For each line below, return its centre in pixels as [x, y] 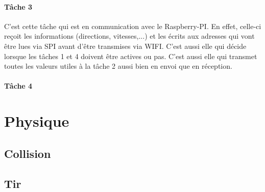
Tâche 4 [18, 86]
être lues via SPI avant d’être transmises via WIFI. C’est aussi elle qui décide [125, 46]
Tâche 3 [18, 6]
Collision [28, 153]
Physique [37, 121]
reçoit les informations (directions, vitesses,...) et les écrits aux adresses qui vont [129, 36]
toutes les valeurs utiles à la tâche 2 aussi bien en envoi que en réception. [118, 66]
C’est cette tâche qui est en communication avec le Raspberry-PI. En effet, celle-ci [133, 26]
